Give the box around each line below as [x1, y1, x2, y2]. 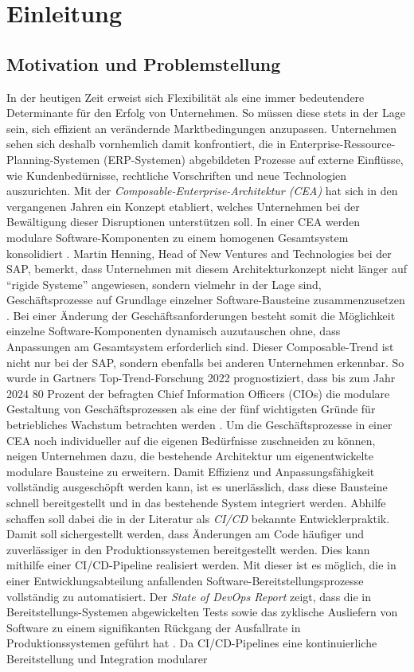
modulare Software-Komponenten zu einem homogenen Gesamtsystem [6, 229, 349, 245]
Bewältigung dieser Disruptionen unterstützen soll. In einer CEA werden [6, 213, 361, 230]
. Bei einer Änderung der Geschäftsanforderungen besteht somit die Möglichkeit [6, 307, 396, 323]
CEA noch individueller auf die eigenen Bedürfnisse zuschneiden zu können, [6, 432, 376, 448]
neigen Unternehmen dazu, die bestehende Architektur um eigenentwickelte [6, 447, 374, 464]
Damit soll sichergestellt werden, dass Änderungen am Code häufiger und [6, 525, 365, 542]
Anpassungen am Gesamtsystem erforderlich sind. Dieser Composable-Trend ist [6, 338, 394, 355]
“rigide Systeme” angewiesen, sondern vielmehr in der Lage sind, [6, 275, 322, 292]
